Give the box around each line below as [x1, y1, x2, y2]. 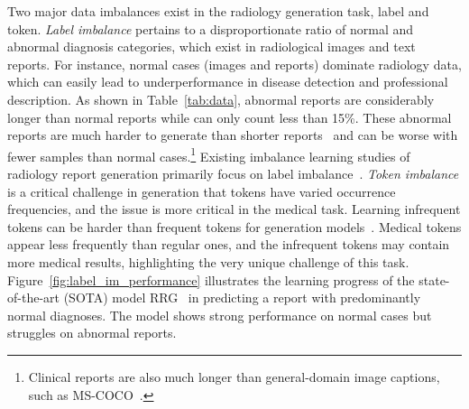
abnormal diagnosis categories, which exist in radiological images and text [7, 37, 416, 56]
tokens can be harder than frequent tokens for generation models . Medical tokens [7, 217, 462, 236]
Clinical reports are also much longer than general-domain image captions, [28, 367, 440, 386]
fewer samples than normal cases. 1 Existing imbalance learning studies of [7, 144, 410, 165]
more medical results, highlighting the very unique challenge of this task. [7, 252, 409, 271]
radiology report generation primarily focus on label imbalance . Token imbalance [7, 164, 459, 182]
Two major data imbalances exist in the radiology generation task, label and [7, 2, 429, 20]
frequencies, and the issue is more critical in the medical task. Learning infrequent [7, 200, 461, 218]
